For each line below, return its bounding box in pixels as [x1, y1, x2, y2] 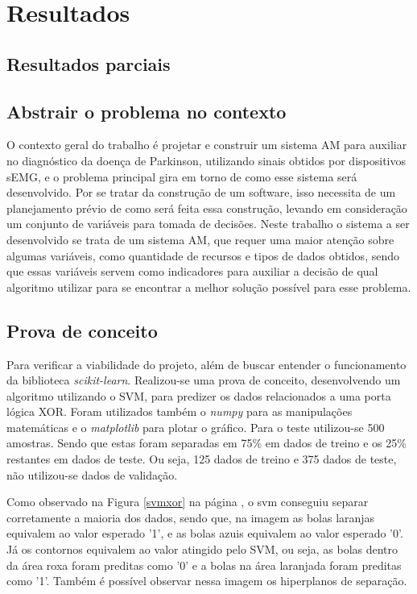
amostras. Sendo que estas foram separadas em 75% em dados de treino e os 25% [6, 434, 407, 451]
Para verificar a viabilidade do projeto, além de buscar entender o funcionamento [6, 355, 407, 372]
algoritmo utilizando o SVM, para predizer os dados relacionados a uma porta [6, 387, 391, 404]
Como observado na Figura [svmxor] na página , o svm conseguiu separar [6, 493, 369, 510]
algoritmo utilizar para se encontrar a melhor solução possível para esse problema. [6, 278, 411, 295]
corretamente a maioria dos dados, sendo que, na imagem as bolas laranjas [6, 509, 375, 525]
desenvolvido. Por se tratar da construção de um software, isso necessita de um [6, 184, 396, 201]
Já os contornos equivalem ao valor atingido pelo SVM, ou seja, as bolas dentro [6, 541, 398, 558]
